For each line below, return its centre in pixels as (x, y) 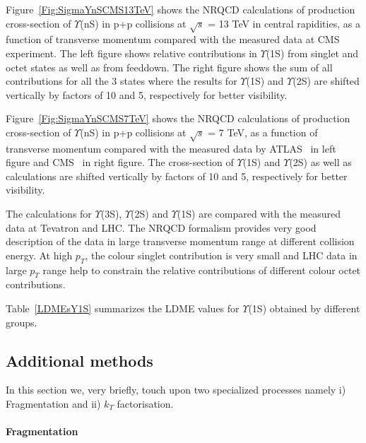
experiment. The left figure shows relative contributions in (131, 53)
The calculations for (49, 214)
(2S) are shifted (326, 81)
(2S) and (149, 214)
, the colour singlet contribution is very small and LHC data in (221, 255)
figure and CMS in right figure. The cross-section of (120, 162)
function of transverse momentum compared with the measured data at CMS (173, 39)
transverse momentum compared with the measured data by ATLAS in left (171, 148)
